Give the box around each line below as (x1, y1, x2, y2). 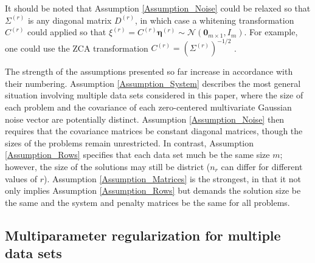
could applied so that (27, 26, 106, 38)
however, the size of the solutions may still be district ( (5, 160, 210, 173)
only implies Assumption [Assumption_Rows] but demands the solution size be (5, 184, 301, 197)
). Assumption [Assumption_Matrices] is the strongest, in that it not (43, 172, 301, 185)
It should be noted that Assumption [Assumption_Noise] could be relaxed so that (5, 2, 311, 14)
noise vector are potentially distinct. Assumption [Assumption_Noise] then (5, 112, 285, 125)
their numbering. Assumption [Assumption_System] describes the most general (5, 77, 301, 89)
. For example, (244, 26, 298, 38)
